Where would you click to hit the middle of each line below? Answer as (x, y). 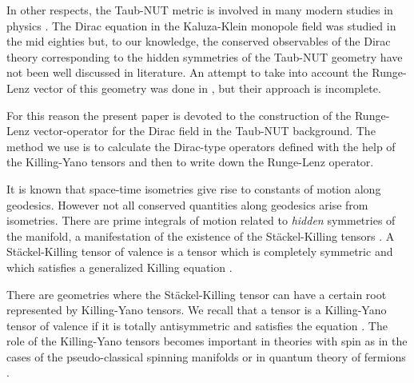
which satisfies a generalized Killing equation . (119, 267)
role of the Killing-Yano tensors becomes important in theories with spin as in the (207, 341)
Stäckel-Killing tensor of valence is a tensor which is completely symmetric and (200, 251)
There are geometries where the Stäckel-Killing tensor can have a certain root (197, 294)
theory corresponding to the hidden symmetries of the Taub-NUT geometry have (205, 56)
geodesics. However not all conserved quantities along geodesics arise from (187, 204)
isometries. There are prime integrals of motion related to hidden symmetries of (201, 220)
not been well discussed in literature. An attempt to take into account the (187, 72)
